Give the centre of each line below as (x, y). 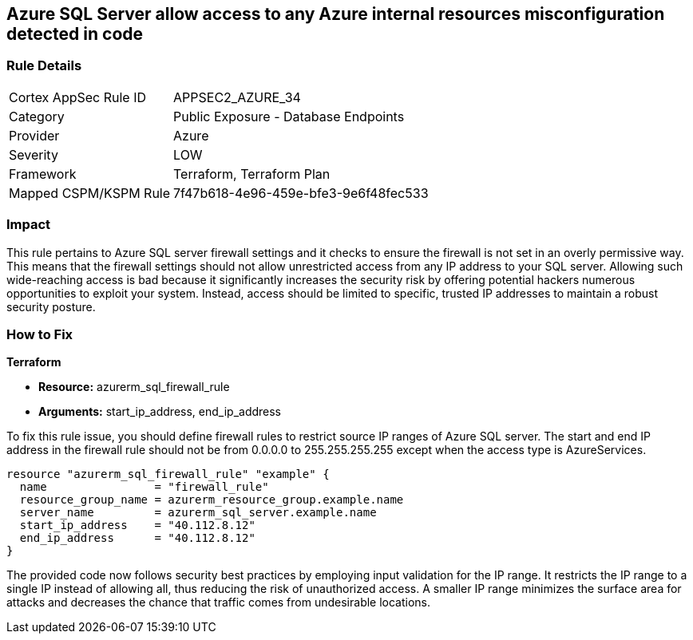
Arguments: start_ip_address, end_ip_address (160, 412)
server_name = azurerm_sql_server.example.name (198, 513)
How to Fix (40, 334)
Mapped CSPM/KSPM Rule (90, 193)
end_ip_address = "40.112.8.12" (137, 538)
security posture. (51, 306)
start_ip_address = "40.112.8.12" (137, 525)
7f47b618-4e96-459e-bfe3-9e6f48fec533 (301, 193)
